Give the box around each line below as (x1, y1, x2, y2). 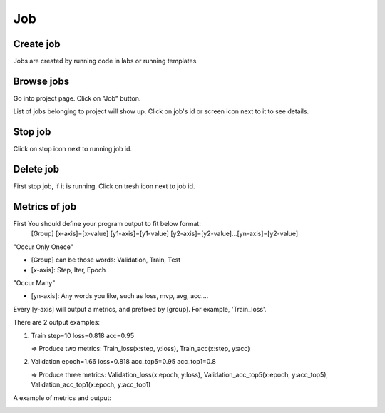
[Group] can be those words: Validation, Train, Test (31, 255, 181, 264)
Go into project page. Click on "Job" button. (13, 93, 141, 103)
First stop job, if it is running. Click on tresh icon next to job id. (13, 182, 195, 190)
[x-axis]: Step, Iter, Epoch (31, 265, 106, 274)
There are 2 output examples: (13, 318, 100, 327)
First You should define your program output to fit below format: (13, 220, 201, 228)
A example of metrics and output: (13, 393, 112, 402)
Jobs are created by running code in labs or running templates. (13, 57, 199, 66)
